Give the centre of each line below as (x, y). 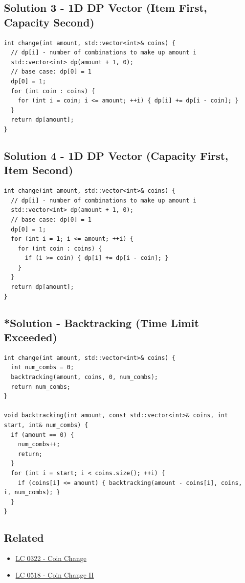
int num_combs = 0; (43, 368)
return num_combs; (41, 387)
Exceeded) (31, 337)
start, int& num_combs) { (46, 425)
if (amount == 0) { (43, 435)
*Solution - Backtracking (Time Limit (101, 322)
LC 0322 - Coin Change (51, 558)
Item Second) (39, 170)
